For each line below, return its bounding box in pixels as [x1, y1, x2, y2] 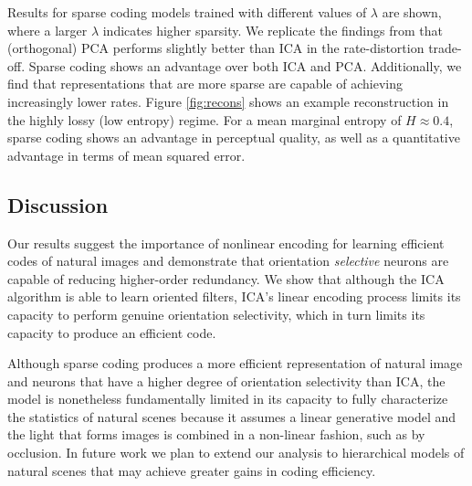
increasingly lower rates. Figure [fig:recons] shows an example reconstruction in [7, 91, 449, 111]
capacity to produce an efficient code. [7, 322, 216, 342]
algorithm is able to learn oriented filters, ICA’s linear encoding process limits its [7, 287, 461, 306]
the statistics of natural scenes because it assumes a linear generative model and [7, 407, 456, 426]
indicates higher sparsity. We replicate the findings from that [102, 20, 443, 39]
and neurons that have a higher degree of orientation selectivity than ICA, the [7, 371, 446, 390]
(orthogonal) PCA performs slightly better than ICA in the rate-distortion [7, 38, 425, 58]
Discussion [7, 190, 109, 218]
